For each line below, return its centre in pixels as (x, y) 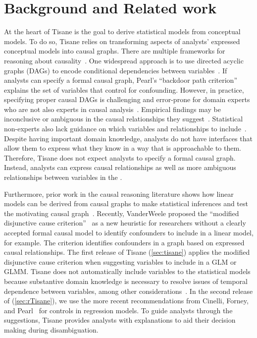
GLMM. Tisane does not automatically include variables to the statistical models (127, 271)
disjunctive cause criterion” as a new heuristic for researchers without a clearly (125, 223)
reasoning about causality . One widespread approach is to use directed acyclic (124, 60)
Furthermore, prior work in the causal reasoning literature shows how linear (119, 194)
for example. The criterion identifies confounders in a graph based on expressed (124, 242)
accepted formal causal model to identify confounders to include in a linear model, (129, 232)
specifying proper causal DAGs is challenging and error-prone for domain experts (127, 99)
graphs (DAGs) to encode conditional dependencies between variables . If (116, 70)
